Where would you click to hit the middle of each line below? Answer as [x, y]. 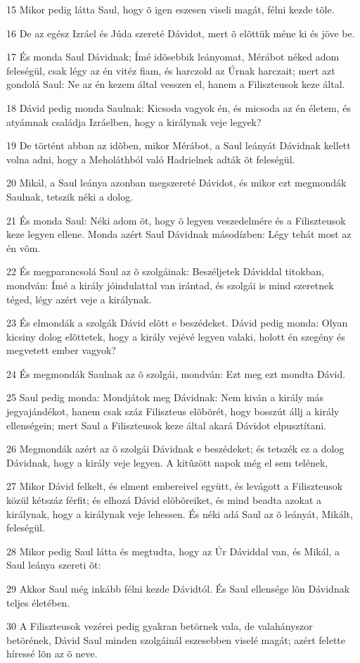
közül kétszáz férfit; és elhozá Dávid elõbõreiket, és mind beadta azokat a [164, 500]
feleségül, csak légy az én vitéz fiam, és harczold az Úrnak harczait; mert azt [171, 70]
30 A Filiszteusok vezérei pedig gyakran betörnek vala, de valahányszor [160, 626]
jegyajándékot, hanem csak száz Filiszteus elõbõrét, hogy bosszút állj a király [173, 411]
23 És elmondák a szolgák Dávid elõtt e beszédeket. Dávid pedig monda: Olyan [177, 323]
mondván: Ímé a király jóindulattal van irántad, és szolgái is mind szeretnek [170, 285]
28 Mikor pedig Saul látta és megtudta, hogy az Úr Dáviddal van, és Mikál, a [173, 551]
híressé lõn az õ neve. [52, 653]
